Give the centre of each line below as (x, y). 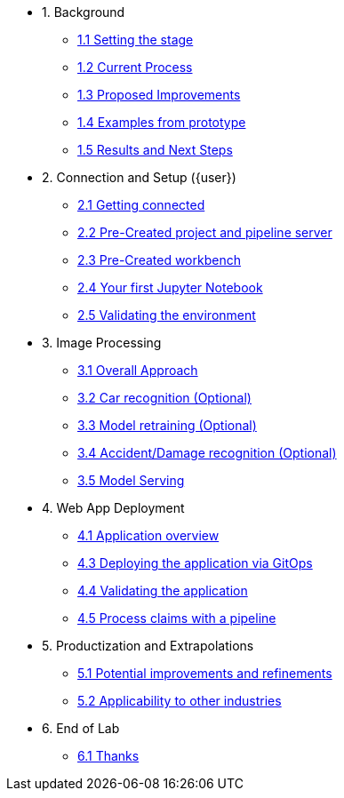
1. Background (84, 12)
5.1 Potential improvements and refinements (205, 673)
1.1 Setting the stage (136, 40)
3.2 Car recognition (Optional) (164, 398)
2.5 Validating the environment (167, 315)
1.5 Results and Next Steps (155, 150)
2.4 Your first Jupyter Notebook (170, 287)
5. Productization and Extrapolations (148, 646)
